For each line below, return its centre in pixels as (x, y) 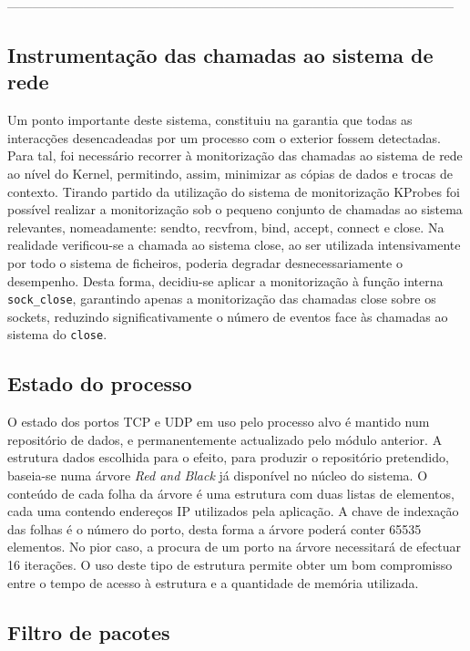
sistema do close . (57, 334)
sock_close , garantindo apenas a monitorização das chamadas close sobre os (222, 299)
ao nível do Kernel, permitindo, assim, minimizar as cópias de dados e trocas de (230, 173)
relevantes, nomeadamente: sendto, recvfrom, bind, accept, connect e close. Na (226, 227)
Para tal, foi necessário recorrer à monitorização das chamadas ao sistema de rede (235, 155)
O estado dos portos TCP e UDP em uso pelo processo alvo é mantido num (219, 422)
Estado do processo (100, 383)
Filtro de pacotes (89, 631)
